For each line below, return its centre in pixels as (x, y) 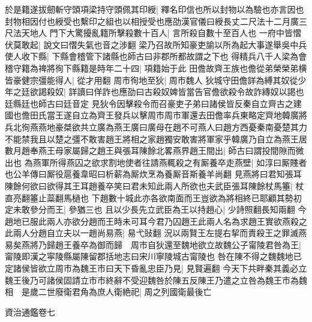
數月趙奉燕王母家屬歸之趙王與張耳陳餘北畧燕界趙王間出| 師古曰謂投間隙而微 (154, 150)
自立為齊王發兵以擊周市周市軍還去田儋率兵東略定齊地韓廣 (185, 115)
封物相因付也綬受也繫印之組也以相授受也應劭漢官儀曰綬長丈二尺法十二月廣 (152, 21)
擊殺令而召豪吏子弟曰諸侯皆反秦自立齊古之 (209, 103)
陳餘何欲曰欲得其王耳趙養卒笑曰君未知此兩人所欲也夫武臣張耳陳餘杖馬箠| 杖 (154, 185)
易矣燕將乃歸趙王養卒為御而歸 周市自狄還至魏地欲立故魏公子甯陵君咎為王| (153, 244)
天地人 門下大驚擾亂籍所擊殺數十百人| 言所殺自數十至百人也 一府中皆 (157, 33)
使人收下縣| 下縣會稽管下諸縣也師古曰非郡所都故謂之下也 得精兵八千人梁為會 (156, 56)
